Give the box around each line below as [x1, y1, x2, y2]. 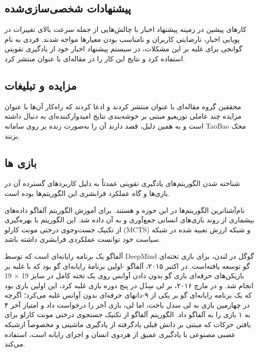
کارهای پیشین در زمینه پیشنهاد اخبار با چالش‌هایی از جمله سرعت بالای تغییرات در [4, 24, 247, 34]
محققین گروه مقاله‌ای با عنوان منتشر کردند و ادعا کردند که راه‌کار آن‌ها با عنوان [4, 101, 242, 111]
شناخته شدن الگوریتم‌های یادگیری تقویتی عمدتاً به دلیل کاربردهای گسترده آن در [4, 178, 240, 188]
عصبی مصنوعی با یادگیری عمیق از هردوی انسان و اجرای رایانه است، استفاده [4, 329, 236, 339]
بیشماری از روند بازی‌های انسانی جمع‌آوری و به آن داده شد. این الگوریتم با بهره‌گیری [4, 214, 255, 225]
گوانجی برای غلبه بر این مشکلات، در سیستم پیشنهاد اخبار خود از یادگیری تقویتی [4, 43, 243, 54]
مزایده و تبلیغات [4, 77, 77, 93]
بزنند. [4, 130, 20, 141]
